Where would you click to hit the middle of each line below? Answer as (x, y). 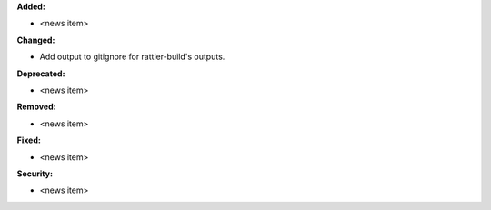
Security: (35, 174)
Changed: (36, 40)
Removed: (36, 107)
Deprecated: (41, 74)
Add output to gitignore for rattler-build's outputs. (132, 57)
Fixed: (29, 140)
